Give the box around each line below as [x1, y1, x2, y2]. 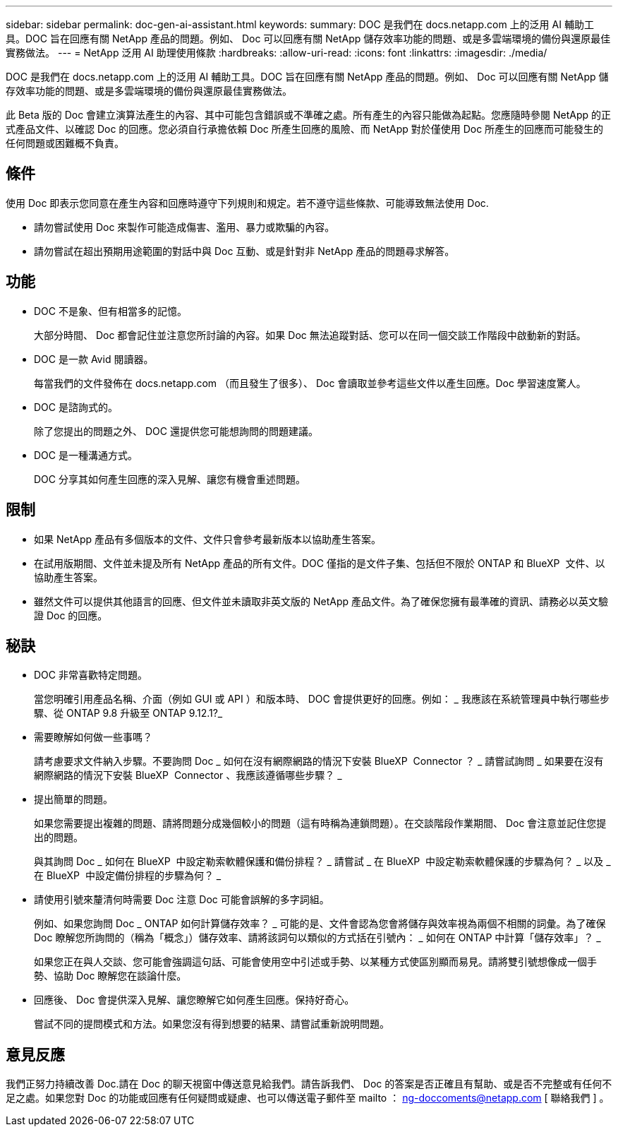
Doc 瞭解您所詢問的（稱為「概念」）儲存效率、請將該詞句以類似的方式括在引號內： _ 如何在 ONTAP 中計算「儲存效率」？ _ [34, 931, 601, 944]
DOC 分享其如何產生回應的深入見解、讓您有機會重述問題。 [34, 472, 305, 485]
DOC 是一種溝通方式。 [34, 448, 138, 461]
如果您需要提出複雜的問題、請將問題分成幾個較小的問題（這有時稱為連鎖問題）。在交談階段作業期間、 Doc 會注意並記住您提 [34, 817, 607, 830]
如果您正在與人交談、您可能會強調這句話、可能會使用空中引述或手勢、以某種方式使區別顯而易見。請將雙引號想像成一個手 [34, 955, 597, 968]
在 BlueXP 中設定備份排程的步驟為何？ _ [34, 869, 222, 882]
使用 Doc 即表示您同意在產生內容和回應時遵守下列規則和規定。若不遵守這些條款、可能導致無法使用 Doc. [6, 196, 489, 209]
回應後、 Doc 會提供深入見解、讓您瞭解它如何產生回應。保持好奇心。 [34, 994, 355, 1006]
